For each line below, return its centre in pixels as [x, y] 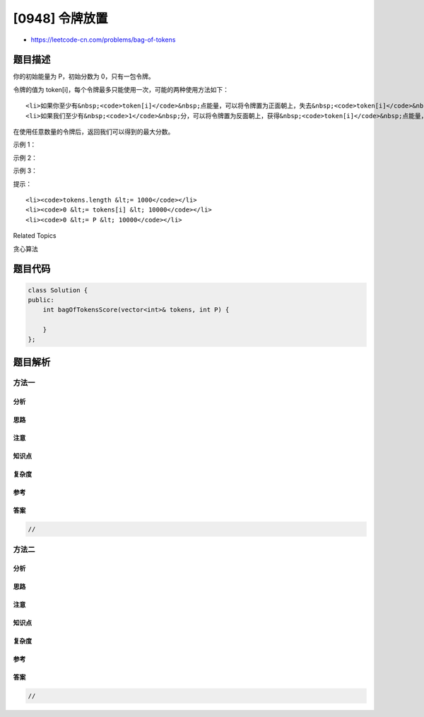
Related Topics [35, 236]
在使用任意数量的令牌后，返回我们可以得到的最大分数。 [94, 132]
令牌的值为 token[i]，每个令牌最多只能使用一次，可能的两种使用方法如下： [121, 89]
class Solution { [58, 290]
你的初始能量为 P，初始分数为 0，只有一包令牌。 [84, 76]
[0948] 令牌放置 [60, 18]
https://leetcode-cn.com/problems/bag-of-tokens [103, 40]
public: [41, 300]
